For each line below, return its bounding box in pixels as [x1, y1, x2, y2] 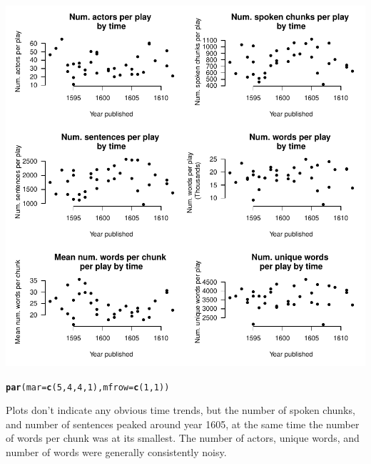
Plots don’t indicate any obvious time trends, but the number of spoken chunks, [6, 403, 355, 418]
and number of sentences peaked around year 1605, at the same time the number [6, 416, 360, 431]
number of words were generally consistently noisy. [6, 445, 227, 460]
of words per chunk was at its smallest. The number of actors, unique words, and [6, 430, 360, 445]
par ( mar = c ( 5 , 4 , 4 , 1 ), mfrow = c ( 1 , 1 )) [6, 382, 170, 393]
